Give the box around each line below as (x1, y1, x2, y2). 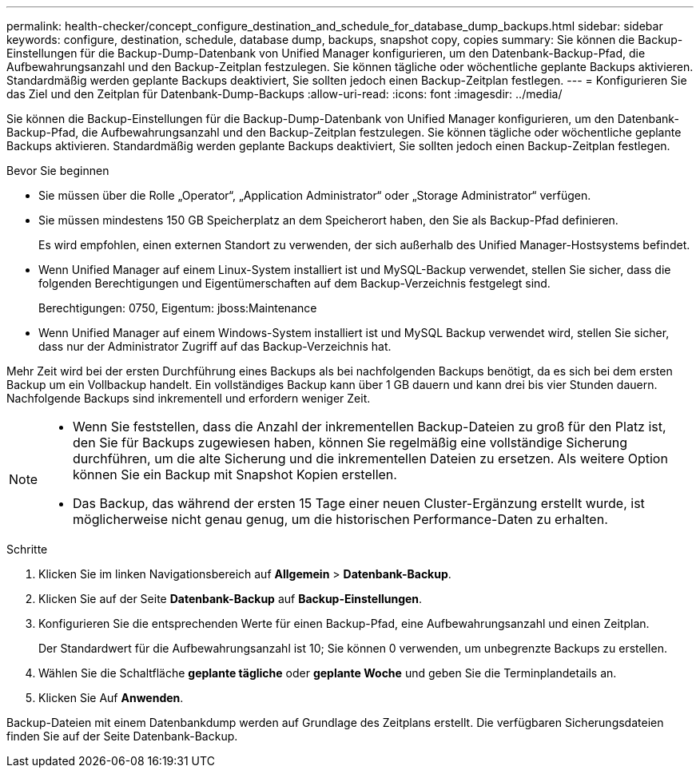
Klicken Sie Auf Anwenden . (38, 691, 184, 705)
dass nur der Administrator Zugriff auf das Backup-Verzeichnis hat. (38, 339, 392, 353)
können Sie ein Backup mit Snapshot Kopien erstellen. (73, 466, 397, 482)
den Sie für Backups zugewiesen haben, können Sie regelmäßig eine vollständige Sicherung (73, 435, 628, 451)
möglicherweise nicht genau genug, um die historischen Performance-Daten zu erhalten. (73, 511, 608, 527)
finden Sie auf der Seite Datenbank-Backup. (6, 729, 238, 743)
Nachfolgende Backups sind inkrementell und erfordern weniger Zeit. (6, 391, 371, 405)
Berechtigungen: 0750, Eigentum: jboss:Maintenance (38, 301, 317, 315)
